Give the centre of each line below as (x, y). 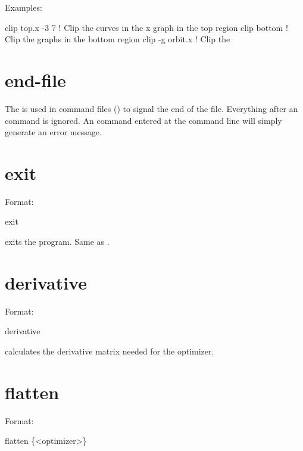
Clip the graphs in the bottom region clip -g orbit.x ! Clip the (118, 39)
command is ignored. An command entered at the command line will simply (143, 120)
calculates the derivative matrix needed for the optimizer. (110, 351)
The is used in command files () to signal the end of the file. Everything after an (151, 108)
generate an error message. (53, 132)
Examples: (24, 7)
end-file (35, 80)
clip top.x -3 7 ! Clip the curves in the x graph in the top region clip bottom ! (146, 27)
